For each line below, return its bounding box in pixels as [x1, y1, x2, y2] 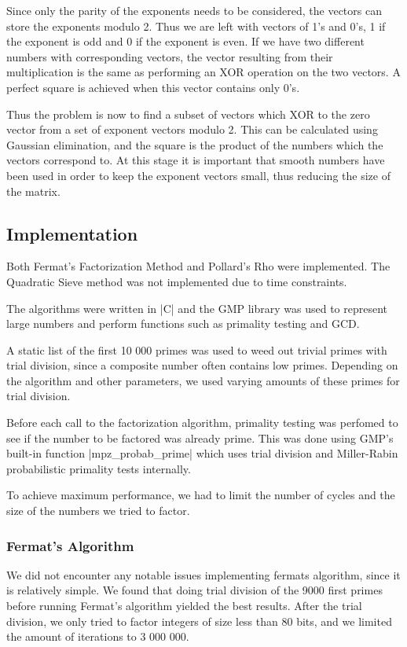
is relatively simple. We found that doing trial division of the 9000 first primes [6, 582, 383, 598]
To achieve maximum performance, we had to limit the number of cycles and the [6, 487, 395, 503]
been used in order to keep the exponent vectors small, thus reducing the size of [6, 167, 390, 183]
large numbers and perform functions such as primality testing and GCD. [6, 315, 360, 332]
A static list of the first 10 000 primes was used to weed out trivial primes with [6, 341, 387, 358]
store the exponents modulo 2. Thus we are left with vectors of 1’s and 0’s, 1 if [6, 17, 386, 34]
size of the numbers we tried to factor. [6, 502, 190, 519]
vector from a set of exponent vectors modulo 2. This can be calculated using [6, 121, 378, 138]
